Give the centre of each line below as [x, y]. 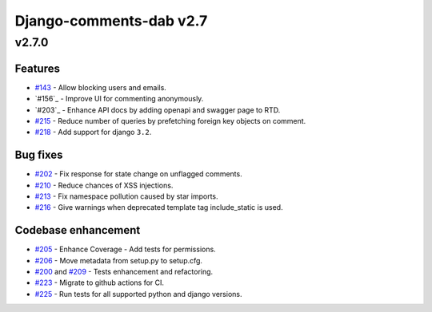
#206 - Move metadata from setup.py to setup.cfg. [119, 260]
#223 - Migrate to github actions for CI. [99, 282]
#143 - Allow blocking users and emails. [101, 87]
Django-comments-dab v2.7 [111, 21]
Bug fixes [39, 155]
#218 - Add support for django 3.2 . [93, 132]
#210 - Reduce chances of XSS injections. [104, 185]
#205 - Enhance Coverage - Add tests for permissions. [125, 249]
